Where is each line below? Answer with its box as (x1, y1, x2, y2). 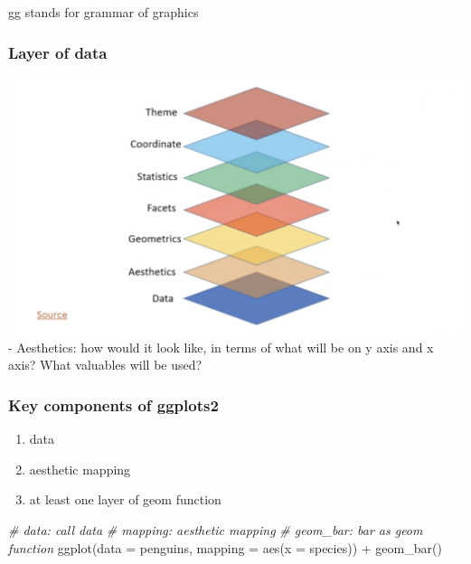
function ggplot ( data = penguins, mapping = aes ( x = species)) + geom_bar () (8, 538, 442, 557)
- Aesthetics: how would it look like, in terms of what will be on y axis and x (8, 337, 434, 356)
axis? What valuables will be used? (8, 355, 203, 374)
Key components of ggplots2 (8, 394, 219, 416)
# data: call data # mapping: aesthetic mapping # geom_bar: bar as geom (8, 521, 423, 540)
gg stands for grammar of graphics (8, 3, 199, 21)
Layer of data (8, 41, 108, 63)
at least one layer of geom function (29, 490, 221, 509)
